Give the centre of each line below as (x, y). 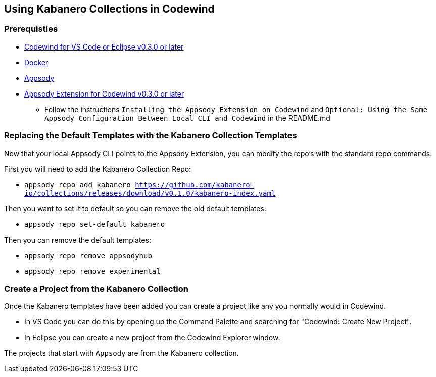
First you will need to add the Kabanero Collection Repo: (98, 169)
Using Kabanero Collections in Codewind (109, 9)
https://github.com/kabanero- (195, 185)
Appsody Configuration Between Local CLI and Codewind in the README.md (187, 118)
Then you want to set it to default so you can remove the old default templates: (135, 208)
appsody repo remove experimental (92, 271)
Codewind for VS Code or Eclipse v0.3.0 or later (104, 46)
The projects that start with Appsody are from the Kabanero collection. (122, 353)
